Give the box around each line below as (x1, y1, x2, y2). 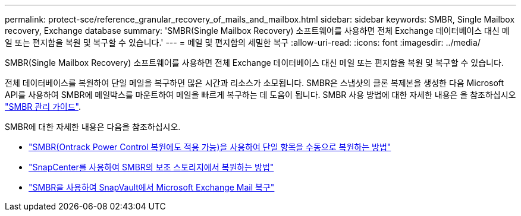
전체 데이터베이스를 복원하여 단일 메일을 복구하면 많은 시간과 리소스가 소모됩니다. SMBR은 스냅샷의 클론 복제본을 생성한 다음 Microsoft (5, 78, 504, 88)
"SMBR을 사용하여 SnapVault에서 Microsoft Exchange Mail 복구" (29, 182, 275, 192)
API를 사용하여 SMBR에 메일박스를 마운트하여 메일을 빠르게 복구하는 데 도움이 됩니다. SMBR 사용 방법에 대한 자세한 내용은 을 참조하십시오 (5, 90, 516, 100)
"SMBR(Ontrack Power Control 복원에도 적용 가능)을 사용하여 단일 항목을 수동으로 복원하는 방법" (29, 142, 391, 152)
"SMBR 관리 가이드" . (5, 101, 81, 112)
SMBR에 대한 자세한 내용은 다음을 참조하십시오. (5, 122, 181, 132)
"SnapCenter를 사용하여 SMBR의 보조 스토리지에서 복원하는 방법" (29, 162, 274, 172)
